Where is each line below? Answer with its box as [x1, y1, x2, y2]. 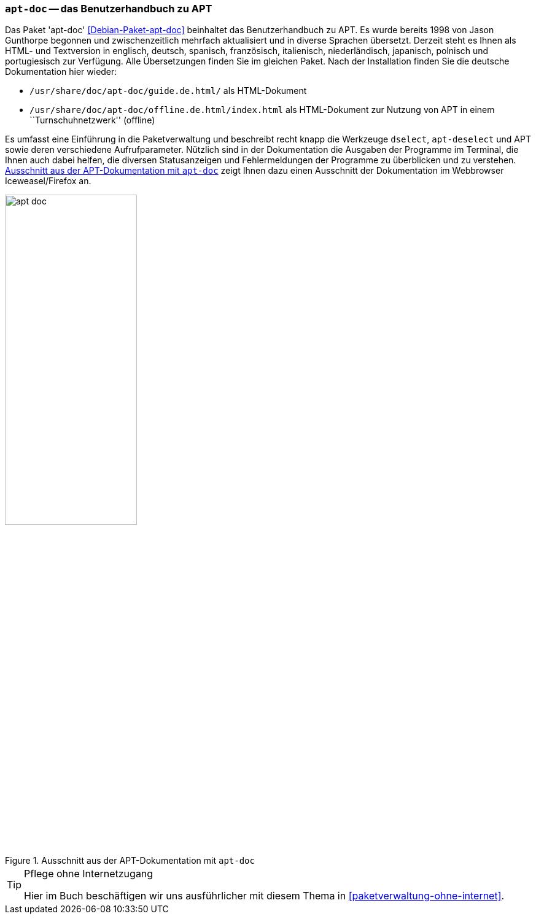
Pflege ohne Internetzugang [24, 867, 153, 880]
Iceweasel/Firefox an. [5, 176, 91, 187]
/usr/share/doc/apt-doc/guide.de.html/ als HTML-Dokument [29, 85, 307, 96]
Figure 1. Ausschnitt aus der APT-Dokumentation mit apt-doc [5, 855, 255, 866]
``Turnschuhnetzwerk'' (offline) [29, 115, 155, 126]
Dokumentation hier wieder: [5, 66, 117, 77]
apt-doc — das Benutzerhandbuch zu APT [5, 2, 212, 15]
